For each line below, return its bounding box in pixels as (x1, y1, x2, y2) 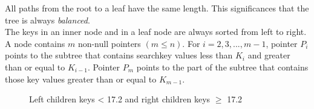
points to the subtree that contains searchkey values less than (5, 49, 233, 61)
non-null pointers (77, 37, 141, 49)
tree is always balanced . (5, 13, 90, 26)
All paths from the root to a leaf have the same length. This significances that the (5, 2, 309, 14)
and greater (247, 49, 290, 61)
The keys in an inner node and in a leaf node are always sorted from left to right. (5, 25, 307, 38)
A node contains (5, 37, 65, 49)
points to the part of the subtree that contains (136, 60, 309, 73)
